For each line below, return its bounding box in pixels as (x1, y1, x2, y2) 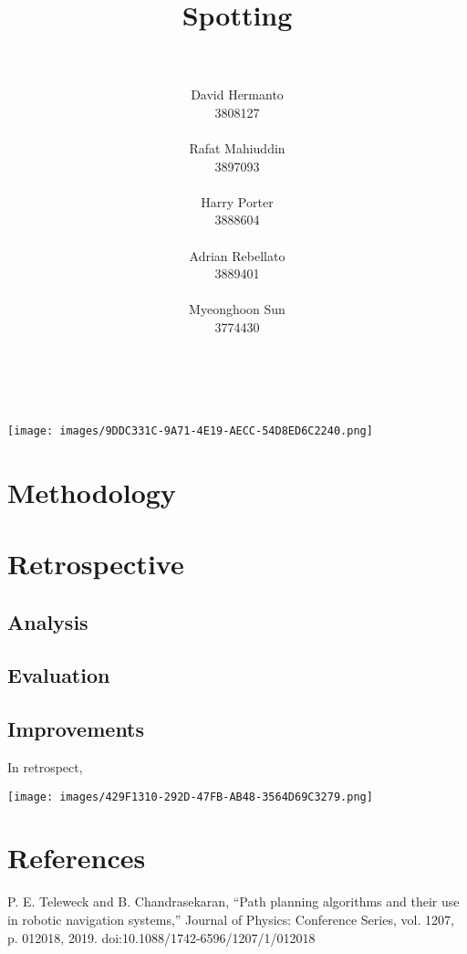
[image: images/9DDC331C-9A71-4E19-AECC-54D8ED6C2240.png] (7, 424, 373, 437)
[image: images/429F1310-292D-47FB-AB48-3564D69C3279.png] (7, 790, 373, 803)
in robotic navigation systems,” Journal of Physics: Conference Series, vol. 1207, (7, 909, 454, 928)
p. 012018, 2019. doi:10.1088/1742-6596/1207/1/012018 (7, 928, 316, 947)
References (7, 839, 146, 876)
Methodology (7, 473, 176, 510)
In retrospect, (7, 757, 83, 776)
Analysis (7, 607, 88, 635)
